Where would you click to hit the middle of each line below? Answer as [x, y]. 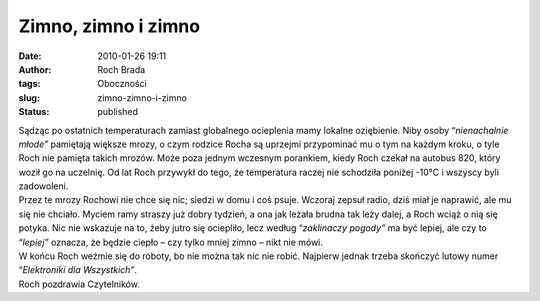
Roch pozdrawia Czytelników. [79, 284]
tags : [29, 84]
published [118, 112]
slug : [29, 97]
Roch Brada [121, 69]
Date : [30, 56]
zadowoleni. [43, 186]
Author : [35, 69]
